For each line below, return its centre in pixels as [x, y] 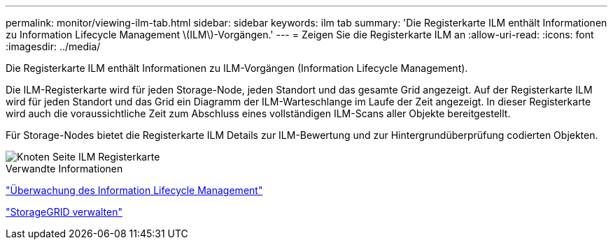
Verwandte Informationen [64, 169]
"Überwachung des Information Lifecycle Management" [134, 190]
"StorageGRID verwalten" [64, 212]
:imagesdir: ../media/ [53, 46]
